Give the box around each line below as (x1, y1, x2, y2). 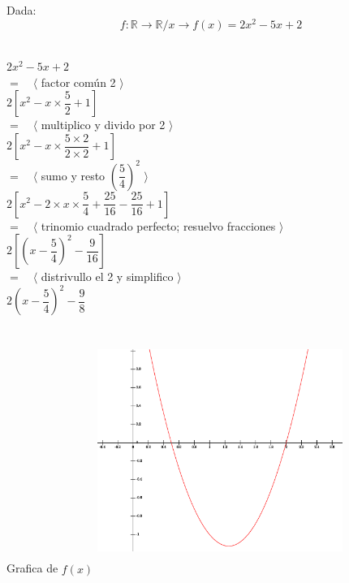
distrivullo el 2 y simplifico (41, 268, 174, 285)
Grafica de (6, 559, 58, 577)
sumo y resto (41, 166, 106, 184)
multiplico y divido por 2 (41, 116, 166, 133)
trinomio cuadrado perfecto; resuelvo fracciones (41, 217, 276, 234)
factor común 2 (41, 73, 116, 90)
